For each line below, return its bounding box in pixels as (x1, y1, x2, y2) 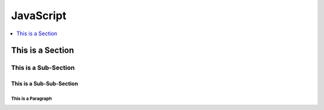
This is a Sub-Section (11, 63, 75, 72)
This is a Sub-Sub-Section (11, 80, 78, 87)
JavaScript (11, 9, 67, 22)
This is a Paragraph (11, 96, 52, 102)
